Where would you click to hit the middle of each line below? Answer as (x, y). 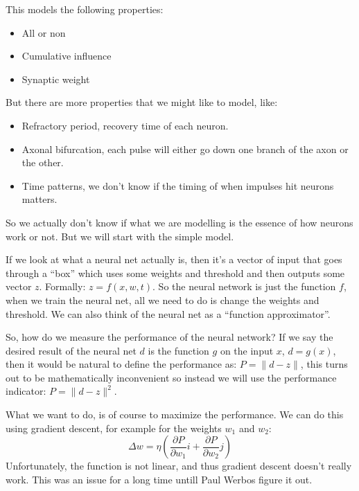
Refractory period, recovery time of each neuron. (125, 125)
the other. (43, 162)
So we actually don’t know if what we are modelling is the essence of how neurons (179, 222)
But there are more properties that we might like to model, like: (142, 102)
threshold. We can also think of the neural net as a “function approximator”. (168, 313)
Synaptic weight (56, 79)
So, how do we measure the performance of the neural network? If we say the (169, 337)
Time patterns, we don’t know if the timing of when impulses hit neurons (178, 185)
